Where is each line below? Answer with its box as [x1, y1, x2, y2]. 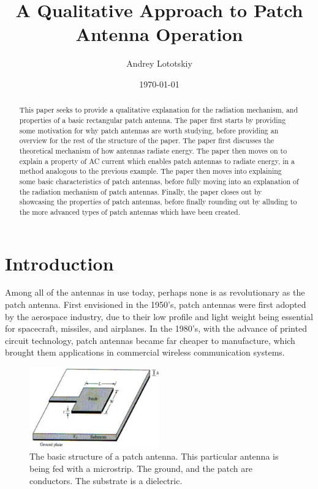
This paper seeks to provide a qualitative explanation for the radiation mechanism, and [19, 105, 298, 115]
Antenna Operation [75, 21, 243, 47]
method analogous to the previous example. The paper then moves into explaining [19, 166, 282, 176]
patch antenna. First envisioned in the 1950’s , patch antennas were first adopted [5, 298, 306, 311]
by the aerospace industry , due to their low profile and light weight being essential [5, 310, 313, 323]
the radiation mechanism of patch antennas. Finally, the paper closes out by [19, 186, 262, 196]
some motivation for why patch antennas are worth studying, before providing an [19, 125, 279, 135]
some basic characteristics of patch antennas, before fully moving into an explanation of [19, 176, 299, 186]
